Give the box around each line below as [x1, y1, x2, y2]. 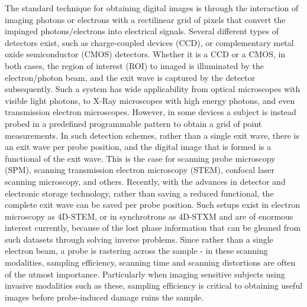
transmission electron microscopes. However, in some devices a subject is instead [5, 106, 296, 118]
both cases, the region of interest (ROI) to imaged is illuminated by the [5, 59, 264, 71]
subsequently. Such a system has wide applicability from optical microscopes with [5, 83, 300, 95]
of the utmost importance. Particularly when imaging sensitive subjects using [5, 267, 285, 280]
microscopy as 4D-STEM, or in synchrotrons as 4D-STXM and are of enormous [5, 210, 293, 222]
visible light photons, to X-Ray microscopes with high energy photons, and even [5, 94, 295, 106]
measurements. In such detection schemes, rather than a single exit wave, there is [5, 129, 299, 141]
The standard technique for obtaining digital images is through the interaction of [5, 2, 299, 14]
